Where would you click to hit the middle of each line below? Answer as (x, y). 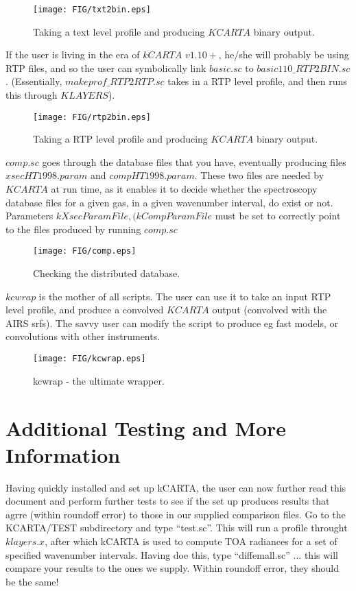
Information (63, 454)
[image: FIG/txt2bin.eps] (92, 10)
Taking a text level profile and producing (119, 31)
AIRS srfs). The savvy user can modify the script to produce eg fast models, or (172, 323)
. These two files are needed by (259, 175)
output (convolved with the (270, 310)
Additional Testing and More (146, 427)
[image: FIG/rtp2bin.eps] (92, 117)
